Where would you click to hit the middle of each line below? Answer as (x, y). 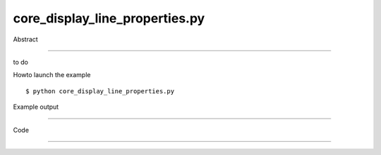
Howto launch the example (52, 75)
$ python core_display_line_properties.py (100, 91)
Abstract (25, 39)
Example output (36, 107)
